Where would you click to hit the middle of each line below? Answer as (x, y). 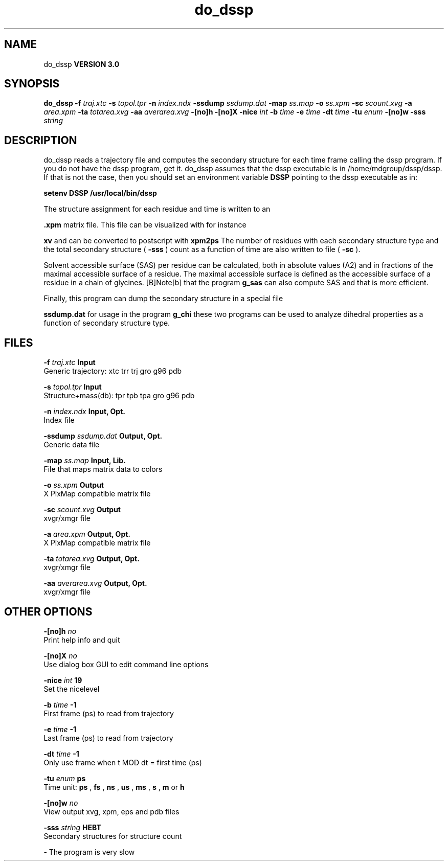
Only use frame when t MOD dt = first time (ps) (123, 762)
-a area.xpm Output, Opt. (87, 534)
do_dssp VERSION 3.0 (82, 64)
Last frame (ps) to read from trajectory (108, 738)
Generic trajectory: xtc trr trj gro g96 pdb (113, 371)
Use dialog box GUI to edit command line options (126, 664)
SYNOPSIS (32, 84)
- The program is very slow (89, 852)
